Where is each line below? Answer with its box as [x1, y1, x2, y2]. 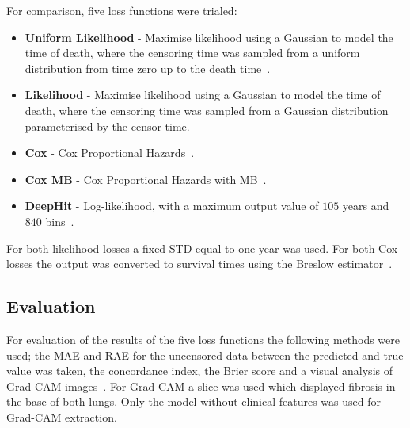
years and [342, 197, 389, 214]
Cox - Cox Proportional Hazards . [25, 144, 195, 161]
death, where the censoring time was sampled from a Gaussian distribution [25, 101, 389, 118]
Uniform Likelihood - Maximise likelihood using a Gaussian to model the [25, 29, 393, 45]
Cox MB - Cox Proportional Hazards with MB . [25, 170, 267, 187]
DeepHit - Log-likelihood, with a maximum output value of [25, 197, 319, 214]
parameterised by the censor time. [25, 117, 190, 134]
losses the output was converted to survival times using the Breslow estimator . [6, 255, 393, 272]
